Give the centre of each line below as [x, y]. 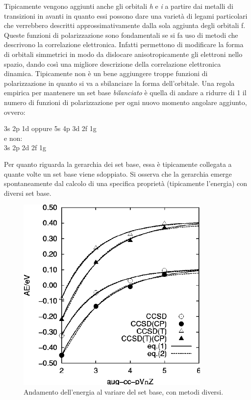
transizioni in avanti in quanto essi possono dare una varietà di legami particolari [126, 15]
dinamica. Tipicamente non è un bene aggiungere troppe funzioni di [106, 73]
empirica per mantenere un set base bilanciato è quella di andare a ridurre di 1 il [125, 93]
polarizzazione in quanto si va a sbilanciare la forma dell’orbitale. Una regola [119, 83]
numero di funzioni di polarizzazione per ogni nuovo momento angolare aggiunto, [125, 102]
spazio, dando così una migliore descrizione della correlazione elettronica [113, 64]
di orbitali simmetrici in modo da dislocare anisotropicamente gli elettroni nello [123, 54]
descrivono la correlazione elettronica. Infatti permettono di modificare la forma [124, 44]
